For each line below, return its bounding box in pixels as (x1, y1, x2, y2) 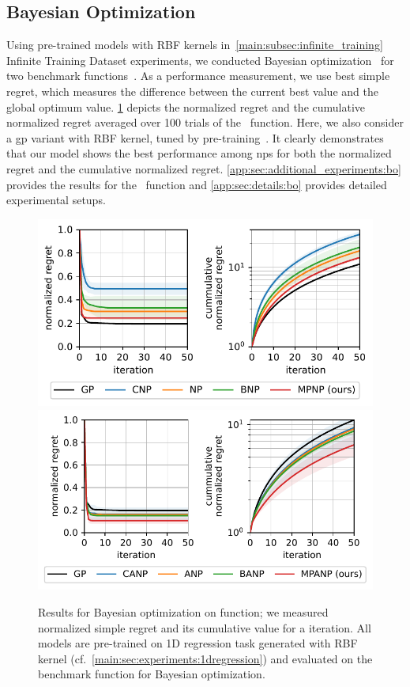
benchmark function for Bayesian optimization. (38, 666, 265, 682)
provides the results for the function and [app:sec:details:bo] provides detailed (6, 176, 387, 192)
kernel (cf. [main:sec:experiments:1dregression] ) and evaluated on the (38, 650, 373, 666)
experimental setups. (6, 192, 106, 208)
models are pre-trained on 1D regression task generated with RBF (38, 635, 358, 651)
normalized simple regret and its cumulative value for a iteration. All (38, 619, 371, 636)
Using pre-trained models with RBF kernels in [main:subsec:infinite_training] (6, 36, 383, 53)
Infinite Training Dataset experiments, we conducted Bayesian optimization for (6, 51, 394, 68)
